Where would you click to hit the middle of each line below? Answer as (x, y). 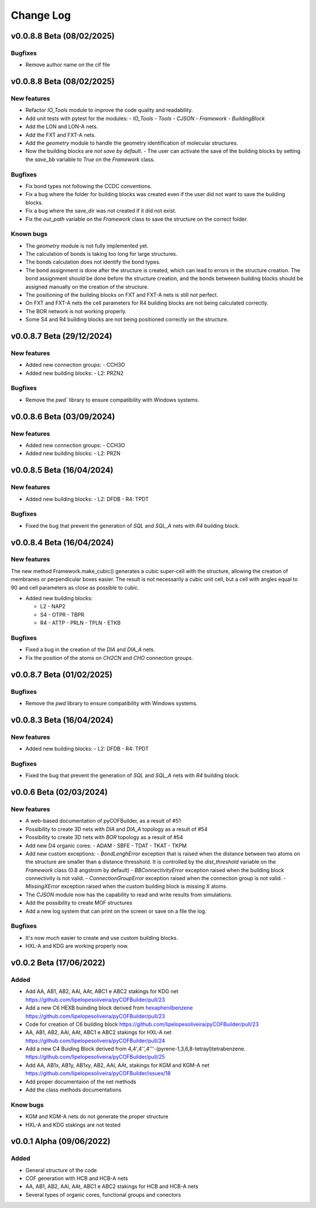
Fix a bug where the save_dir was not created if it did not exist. (101, 211)
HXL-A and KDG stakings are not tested (73, 1125)
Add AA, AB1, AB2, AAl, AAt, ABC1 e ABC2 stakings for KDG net (102, 991)
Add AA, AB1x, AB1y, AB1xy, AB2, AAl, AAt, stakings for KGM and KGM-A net (118, 1065)
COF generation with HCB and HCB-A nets (77, 1178)
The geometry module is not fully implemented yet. (87, 245)
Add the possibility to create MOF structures (79, 903)
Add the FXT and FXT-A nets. (61, 135)
